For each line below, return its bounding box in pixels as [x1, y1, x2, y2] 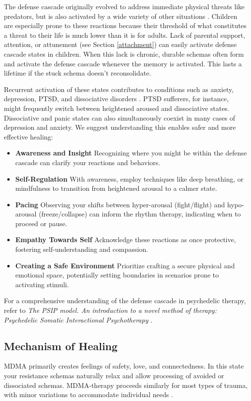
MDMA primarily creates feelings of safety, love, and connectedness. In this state [4, 361, 244, 371]
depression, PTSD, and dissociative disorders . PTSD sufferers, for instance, [4, 93, 229, 104]
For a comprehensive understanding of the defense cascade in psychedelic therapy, [4, 295, 246, 306]
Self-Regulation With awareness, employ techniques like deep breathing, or [15, 173, 244, 184]
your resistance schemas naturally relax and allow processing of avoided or [4, 370, 224, 381]
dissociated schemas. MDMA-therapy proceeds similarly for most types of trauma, [4, 380, 248, 390]
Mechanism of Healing [4, 338, 118, 353]
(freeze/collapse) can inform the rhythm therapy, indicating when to [39, 209, 241, 219]
